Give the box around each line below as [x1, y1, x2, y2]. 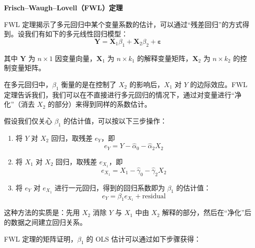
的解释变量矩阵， [137, 53, 192, 63]
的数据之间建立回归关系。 [4, 217, 87, 227]
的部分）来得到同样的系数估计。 [48, 99, 152, 109]
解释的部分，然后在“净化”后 [162, 207, 252, 217]
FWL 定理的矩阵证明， [4, 233, 77, 244]
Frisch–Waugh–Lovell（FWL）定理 [4, 2, 123, 12]
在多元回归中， [4, 79, 52, 89]
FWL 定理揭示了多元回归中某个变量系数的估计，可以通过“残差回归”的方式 [4, 19, 243, 29]
